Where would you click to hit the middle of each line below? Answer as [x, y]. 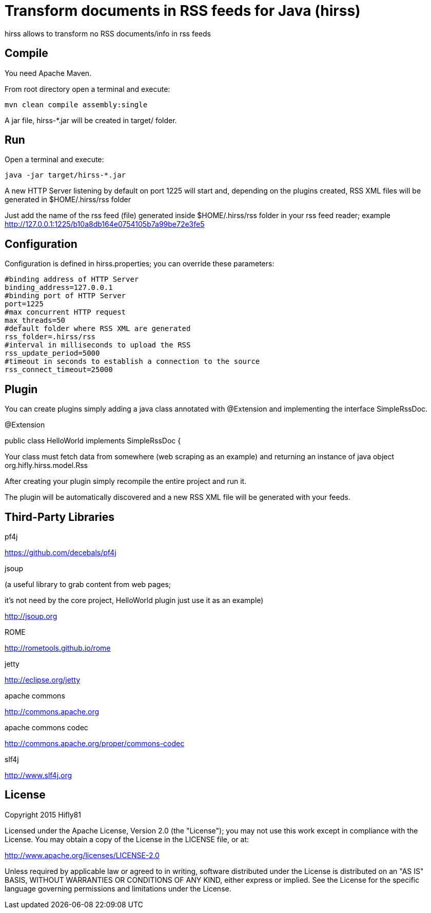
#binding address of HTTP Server [72, 279]
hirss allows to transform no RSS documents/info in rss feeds [108, 33]
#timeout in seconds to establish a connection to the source [132, 362]
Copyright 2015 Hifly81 [43, 814]
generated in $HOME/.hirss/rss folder [68, 200]
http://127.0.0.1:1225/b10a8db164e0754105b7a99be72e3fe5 [105, 224]
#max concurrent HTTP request [65, 312]
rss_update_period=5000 [52, 353]
